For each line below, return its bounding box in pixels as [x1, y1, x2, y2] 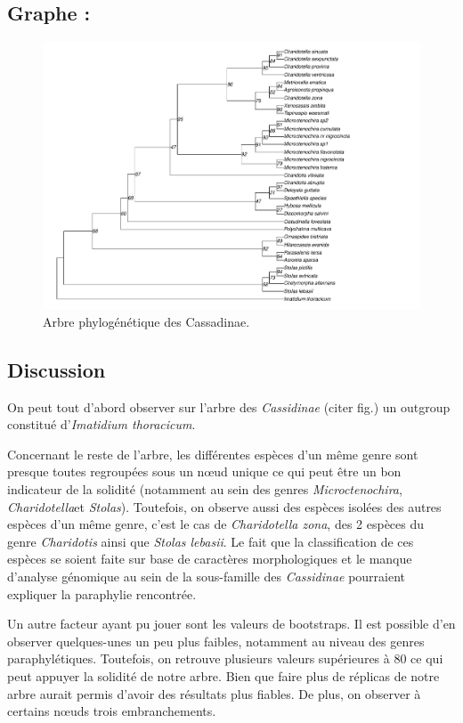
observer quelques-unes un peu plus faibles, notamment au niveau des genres [7, 631, 425, 650]
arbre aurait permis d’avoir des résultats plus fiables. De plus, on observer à [7, 684, 421, 703]
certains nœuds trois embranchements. [7, 702, 216, 720]
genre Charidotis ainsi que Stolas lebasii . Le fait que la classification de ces [7, 532, 414, 550]
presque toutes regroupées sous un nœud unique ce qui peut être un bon [7, 462, 402, 481]
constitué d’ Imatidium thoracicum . [7, 415, 196, 434]
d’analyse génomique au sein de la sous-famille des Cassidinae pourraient [7, 567, 406, 585]
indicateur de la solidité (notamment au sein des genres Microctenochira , [7, 480, 402, 499]
